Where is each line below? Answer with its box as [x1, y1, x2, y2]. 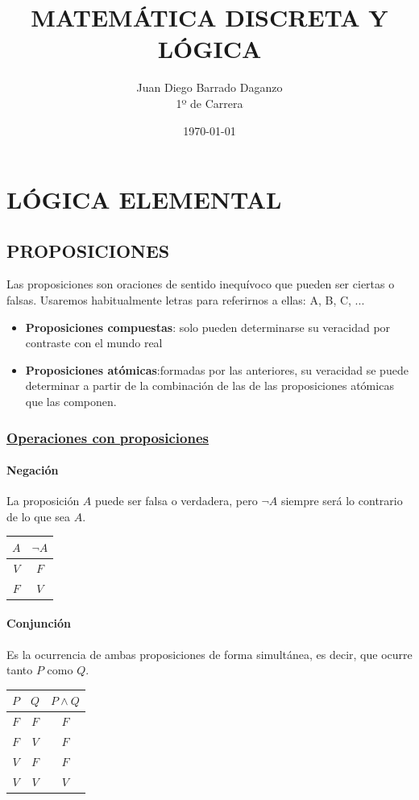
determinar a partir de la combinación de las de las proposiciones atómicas [25, 377, 394, 394]
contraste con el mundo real [25, 334, 163, 351]
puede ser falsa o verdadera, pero [94, 492, 258, 509]
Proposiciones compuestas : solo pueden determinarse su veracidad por [25, 318, 391, 335]
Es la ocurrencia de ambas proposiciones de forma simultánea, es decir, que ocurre [6, 645, 413, 662]
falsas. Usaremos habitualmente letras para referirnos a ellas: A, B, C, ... [6, 292, 365, 309]
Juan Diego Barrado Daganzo [136, 79, 283, 96]
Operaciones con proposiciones [6, 427, 209, 447]
